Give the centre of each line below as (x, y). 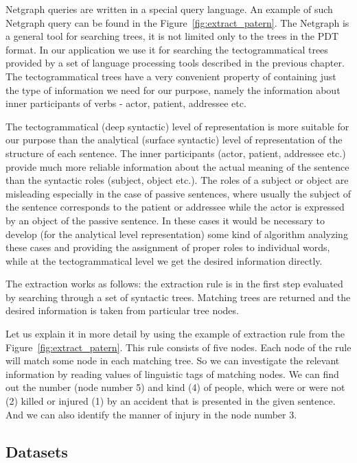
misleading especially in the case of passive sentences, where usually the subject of (178, 193)
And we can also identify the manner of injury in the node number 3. (151, 414)
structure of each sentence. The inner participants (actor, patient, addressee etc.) (176, 153)
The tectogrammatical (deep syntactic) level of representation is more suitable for (177, 126)
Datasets (37, 451)
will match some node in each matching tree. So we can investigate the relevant (173, 360)
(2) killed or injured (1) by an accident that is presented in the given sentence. (171, 401)
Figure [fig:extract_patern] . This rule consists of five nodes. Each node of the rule (178, 347)
